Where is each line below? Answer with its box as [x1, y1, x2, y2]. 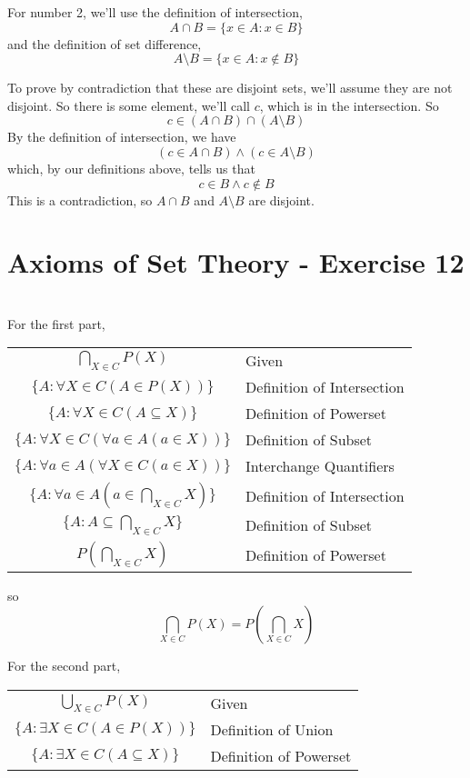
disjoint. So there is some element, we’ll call [7, 95, 251, 115]
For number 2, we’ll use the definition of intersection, [7, 3, 303, 21]
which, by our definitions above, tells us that [7, 158, 255, 177]
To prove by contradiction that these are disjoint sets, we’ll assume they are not [7, 78, 453, 97]
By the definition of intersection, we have [7, 127, 236, 146]
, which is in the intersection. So [259, 95, 439, 115]
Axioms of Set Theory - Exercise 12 [7, 244, 465, 281]
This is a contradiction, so [7, 190, 153, 209]
